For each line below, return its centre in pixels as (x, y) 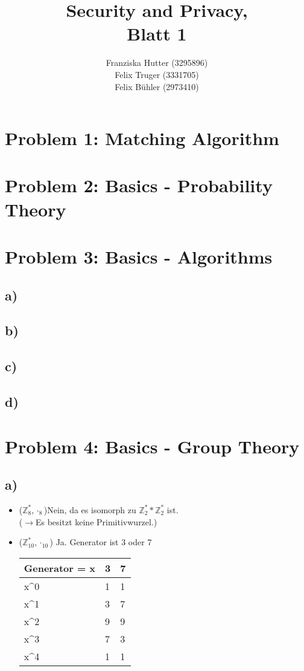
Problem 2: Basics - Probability (139, 185)
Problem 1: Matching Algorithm (142, 138)
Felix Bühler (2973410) (157, 86)
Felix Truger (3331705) (157, 74)
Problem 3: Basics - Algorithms (139, 257)
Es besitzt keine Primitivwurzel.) (96, 521)
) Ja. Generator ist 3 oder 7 (101, 542)
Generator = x (60, 568)
